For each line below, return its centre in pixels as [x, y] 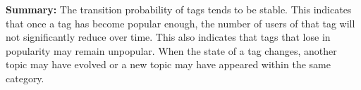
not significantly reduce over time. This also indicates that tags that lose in [168, 37]
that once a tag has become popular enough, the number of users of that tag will [180, 23]
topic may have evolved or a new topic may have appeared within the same [168, 64]
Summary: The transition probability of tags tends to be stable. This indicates [179, 9]
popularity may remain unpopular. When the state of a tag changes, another [171, 50]
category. [25, 78]
